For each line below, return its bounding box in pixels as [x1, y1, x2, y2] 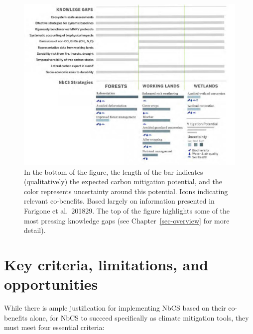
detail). [24, 225, 46, 235]
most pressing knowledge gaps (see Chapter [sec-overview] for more [24, 215, 230, 225]
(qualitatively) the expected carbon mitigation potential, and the [24, 176, 222, 187]
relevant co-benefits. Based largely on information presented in [24, 196, 215, 206]
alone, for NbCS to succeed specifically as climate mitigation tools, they [29, 312, 249, 323]
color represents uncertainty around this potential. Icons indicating [24, 186, 228, 196]
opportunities [4, 274, 98, 294]
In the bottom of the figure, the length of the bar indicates [24, 166, 203, 177]
